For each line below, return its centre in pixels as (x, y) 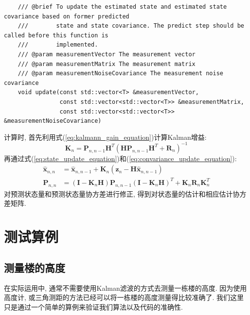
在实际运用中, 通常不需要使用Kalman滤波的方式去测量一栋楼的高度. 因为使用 (125, 288)
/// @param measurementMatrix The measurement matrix (107, 64)
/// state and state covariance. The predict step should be (131, 26)
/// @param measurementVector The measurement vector (107, 54)
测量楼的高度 (35, 267)
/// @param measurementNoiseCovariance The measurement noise (121, 74)
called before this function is (56, 35)
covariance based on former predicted (67, 16)
